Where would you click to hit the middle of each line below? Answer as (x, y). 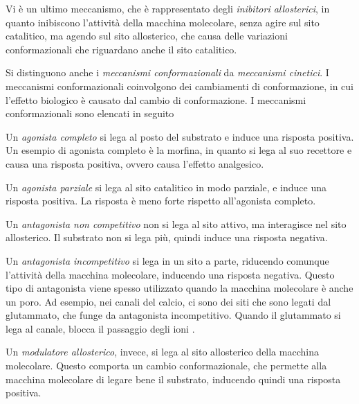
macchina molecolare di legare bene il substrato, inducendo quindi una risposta (173, 379)
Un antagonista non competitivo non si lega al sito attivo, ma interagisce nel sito (176, 223)
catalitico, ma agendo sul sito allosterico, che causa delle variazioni (147, 36)
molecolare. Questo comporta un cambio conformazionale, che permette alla (166, 366)
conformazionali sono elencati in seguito (90, 113)
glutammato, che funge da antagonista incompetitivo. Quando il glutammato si (173, 315)
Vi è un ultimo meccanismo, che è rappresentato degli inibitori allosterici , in (168, 8)
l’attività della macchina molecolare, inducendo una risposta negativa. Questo (170, 274)
